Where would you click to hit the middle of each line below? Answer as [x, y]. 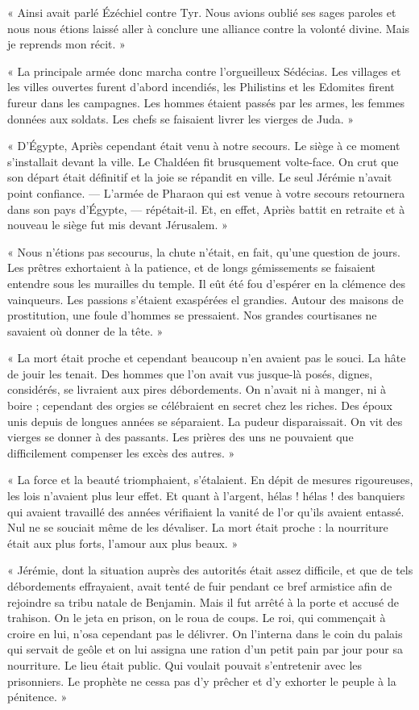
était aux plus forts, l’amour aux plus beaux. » [123, 543]
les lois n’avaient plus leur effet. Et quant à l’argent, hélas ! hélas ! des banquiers [206, 496]
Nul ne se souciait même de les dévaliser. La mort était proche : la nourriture [198, 527]
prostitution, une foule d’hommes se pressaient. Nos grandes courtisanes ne [192, 315]
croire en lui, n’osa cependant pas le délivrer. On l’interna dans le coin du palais [205, 633]
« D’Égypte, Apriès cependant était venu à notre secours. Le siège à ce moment [204, 146]
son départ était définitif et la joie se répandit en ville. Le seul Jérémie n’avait [200, 177]
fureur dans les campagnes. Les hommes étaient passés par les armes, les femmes [206, 102]
